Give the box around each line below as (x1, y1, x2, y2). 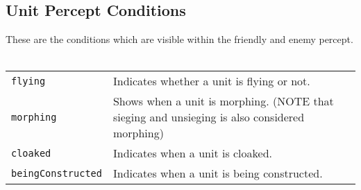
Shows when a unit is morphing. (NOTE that (112, 93, 334, 110)
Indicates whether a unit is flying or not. (112, 73, 310, 89)
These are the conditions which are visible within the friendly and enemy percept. (6, 32, 353, 46)
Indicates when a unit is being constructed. (112, 165, 323, 182)
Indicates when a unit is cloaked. (112, 145, 273, 162)
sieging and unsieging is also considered (112, 109, 305, 126)
